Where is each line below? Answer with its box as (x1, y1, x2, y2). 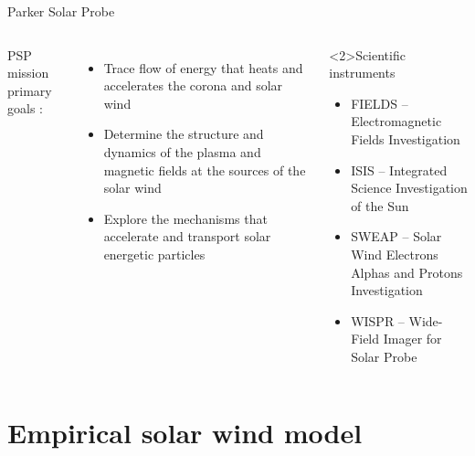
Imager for (383, 329, 442, 348)
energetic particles (103, 244, 206, 263)
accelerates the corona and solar (103, 76, 283, 95)
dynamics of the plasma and (103, 142, 261, 161)
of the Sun (351, 196, 409, 215)
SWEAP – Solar (351, 227, 442, 246)
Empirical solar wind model (7, 413, 363, 451)
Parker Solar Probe (7, 2, 115, 20)
